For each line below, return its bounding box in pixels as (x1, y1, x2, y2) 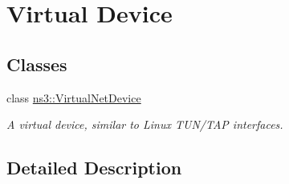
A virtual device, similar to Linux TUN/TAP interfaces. (6, 116, 283, 133)
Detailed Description (6, 155, 182, 180)
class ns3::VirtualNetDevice (6, 89, 141, 106)
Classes (6, 51, 67, 76)
